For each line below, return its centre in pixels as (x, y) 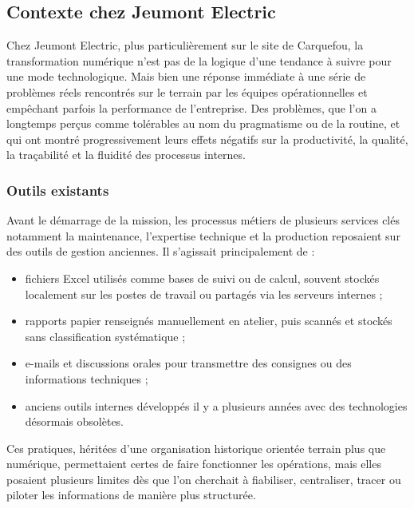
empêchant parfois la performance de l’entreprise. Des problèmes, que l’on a (191, 107)
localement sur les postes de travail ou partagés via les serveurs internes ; (204, 294)
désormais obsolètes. (75, 421)
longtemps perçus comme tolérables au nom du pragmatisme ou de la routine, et (203, 123)
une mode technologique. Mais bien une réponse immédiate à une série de (186, 76)
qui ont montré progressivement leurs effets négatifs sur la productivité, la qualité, (207, 139)
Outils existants (58, 190)
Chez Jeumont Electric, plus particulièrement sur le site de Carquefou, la (185, 45)
